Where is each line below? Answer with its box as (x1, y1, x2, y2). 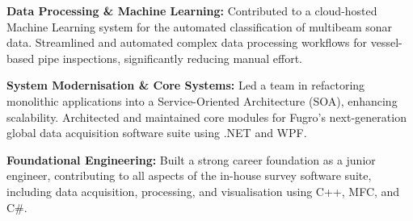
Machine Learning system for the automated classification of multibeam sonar (6, 18, 393, 35)
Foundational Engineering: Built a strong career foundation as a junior (6, 151, 376, 168)
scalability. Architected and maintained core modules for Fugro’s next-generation (6, 108, 407, 125)
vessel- (370, 34, 402, 51)
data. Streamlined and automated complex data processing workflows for (6, 34, 368, 51)
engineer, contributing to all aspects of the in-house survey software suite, (6, 167, 372, 184)
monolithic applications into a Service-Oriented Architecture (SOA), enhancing (6, 92, 398, 109)
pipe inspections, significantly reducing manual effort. (37, 49, 302, 66)
